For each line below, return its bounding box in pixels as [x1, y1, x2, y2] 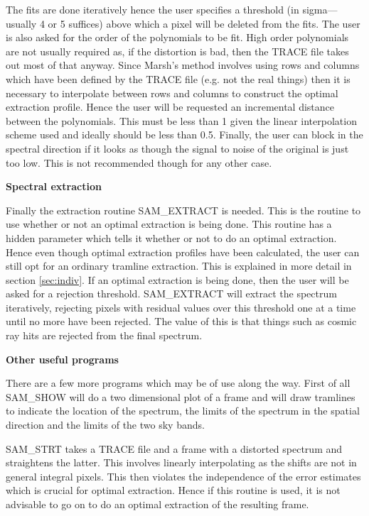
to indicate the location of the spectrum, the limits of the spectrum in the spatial [6, 403, 360, 418]
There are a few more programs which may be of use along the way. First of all [6, 375, 351, 390]
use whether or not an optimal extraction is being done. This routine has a [6, 216, 332, 231]
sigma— [302, 2, 338, 16]
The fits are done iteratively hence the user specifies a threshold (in [6, 2, 299, 16]
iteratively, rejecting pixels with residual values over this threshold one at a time [6, 300, 356, 314]
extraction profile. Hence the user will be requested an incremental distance [6, 99, 335, 114]
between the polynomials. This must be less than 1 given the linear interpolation [6, 113, 357, 128]
